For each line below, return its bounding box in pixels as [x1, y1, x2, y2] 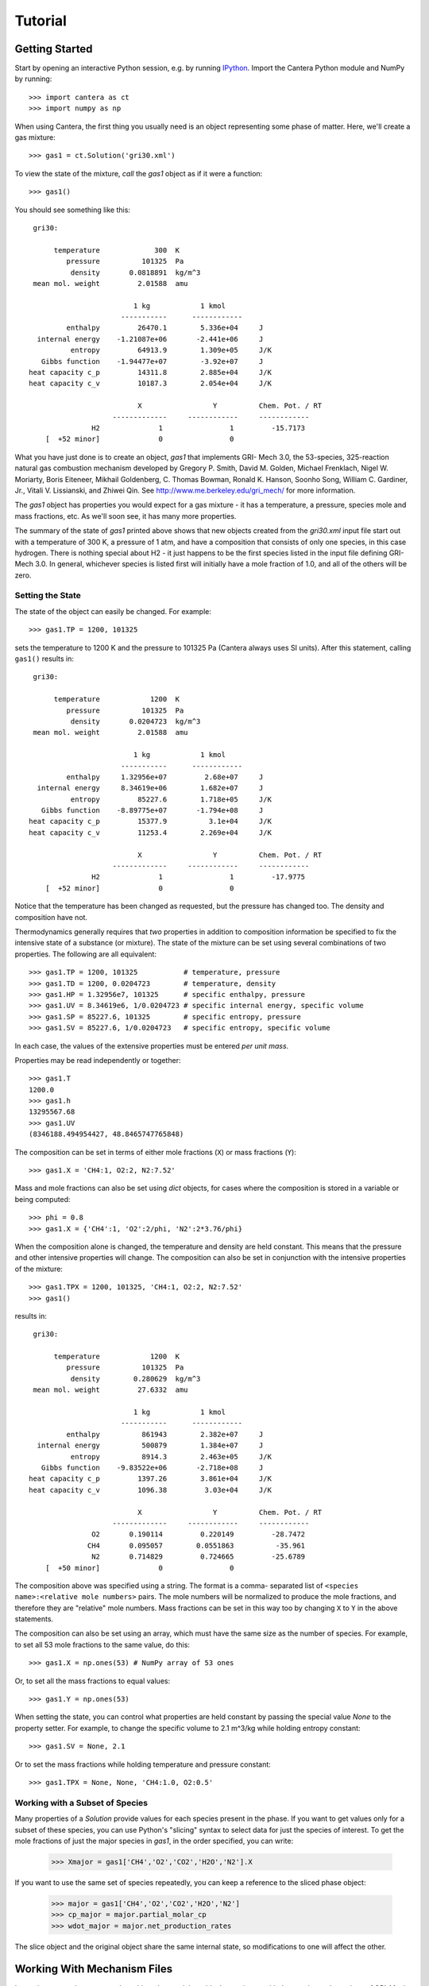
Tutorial [14, 12, 68, 29]
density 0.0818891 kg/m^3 [70, 268, 201, 277]
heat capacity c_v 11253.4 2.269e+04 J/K [29, 828, 272, 837]
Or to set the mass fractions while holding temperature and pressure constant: [14, 1760, 272, 1769]
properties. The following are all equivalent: [14, 949, 157, 959]
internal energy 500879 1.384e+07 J [37, 1441, 264, 1450]
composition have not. [14, 912, 87, 922]
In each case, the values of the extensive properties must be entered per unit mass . [14, 1041, 289, 1050]
